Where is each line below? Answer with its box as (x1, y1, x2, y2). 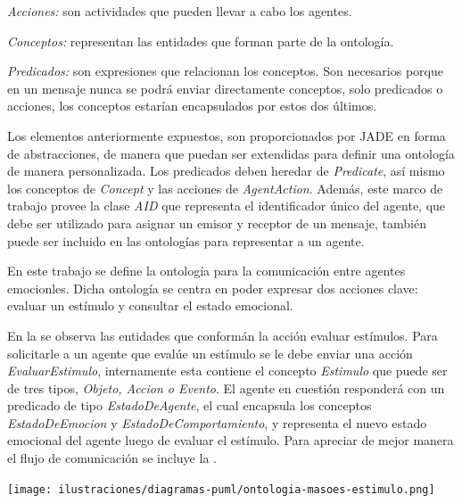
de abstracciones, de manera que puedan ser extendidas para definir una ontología (7, 144, 455, 162)
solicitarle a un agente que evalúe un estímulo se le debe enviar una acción (7, 343, 413, 362)
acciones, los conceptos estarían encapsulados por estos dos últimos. (7, 96, 377, 115)
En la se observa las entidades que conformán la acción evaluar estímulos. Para (7, 326, 438, 344)
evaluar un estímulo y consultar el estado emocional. (7, 296, 293, 315)
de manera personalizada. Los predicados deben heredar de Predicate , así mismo (7, 161, 445, 180)
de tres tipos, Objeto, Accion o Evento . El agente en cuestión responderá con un (7, 378, 445, 397)
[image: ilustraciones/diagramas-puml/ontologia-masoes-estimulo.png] (7, 482, 435, 496)
